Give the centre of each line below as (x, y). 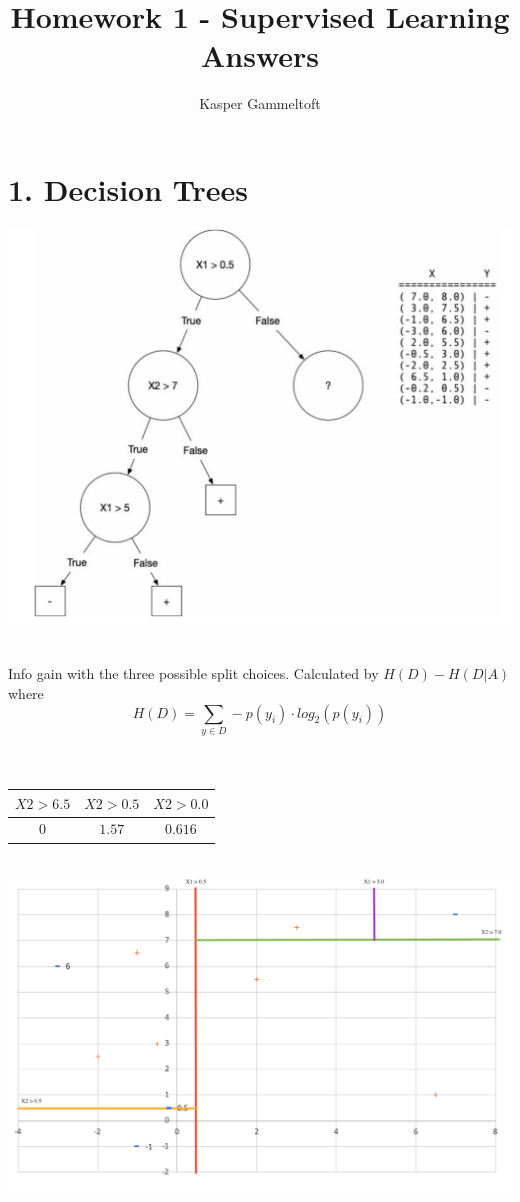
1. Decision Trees (128, 188)
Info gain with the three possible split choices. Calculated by (193, 673)
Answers (260, 55)
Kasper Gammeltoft (260, 103)
